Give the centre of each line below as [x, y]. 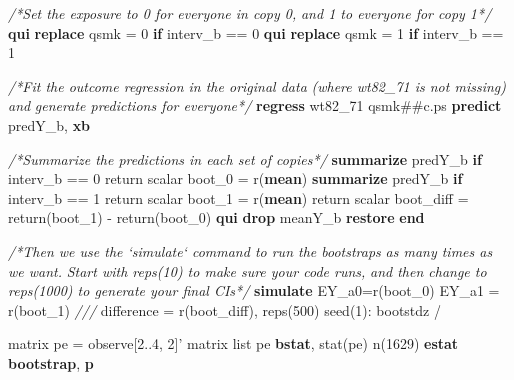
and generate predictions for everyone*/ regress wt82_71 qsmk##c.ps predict [255, 105]
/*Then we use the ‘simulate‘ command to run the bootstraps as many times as [250, 250]
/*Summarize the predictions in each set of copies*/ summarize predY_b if [245, 158]
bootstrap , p [51, 362]
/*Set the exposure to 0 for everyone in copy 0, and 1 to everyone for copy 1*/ [250, 13]
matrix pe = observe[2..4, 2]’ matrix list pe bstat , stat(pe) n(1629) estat [233, 343]
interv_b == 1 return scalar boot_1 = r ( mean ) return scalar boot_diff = [238, 197]
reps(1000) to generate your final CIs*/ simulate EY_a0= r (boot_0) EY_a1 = [254, 290]
